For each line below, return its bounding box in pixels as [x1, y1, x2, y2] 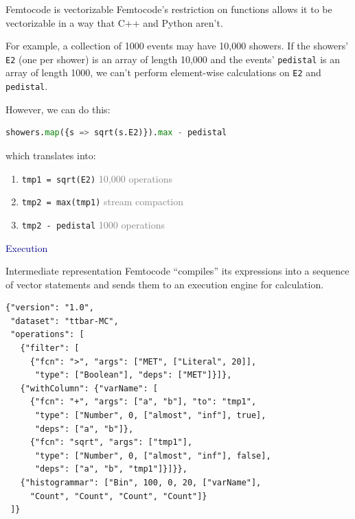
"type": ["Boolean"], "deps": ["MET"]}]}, [34, 370, 232, 380]
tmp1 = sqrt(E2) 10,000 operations [21, 171, 172, 185]
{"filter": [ [20, 343, 80, 354]
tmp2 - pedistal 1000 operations [21, 217, 165, 231]
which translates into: [5, 148, 96, 162]
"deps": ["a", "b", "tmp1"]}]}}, [34, 464, 187, 474]
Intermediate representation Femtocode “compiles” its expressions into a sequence [5, 264, 350, 278]
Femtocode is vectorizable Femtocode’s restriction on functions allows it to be [5, 2, 332, 16]
